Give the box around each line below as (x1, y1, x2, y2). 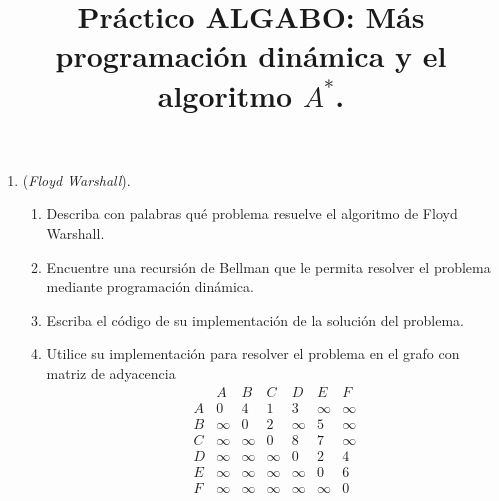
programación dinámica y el (55, 35, 447, 76)
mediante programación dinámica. (46, 276, 254, 297)
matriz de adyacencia (46, 362, 176, 383)
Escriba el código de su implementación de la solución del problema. (46, 309, 464, 330)
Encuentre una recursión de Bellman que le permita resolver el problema (46, 256, 491, 277)
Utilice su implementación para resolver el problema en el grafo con (46, 343, 460, 364)
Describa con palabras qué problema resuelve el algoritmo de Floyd (46, 203, 458, 224)
